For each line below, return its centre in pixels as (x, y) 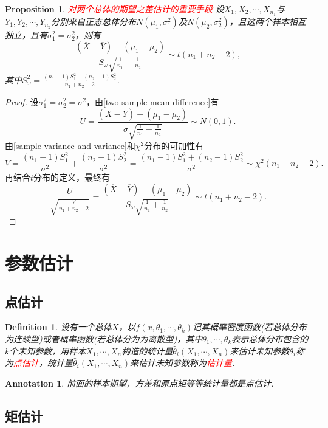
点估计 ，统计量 (43, 363)
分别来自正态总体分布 (94, 21)
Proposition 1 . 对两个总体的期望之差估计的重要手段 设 (114, 9)
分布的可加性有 (174, 146)
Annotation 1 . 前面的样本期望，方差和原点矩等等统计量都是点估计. (139, 383)
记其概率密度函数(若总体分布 (250, 327)
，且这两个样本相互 (268, 21)
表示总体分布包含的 (270, 339)
